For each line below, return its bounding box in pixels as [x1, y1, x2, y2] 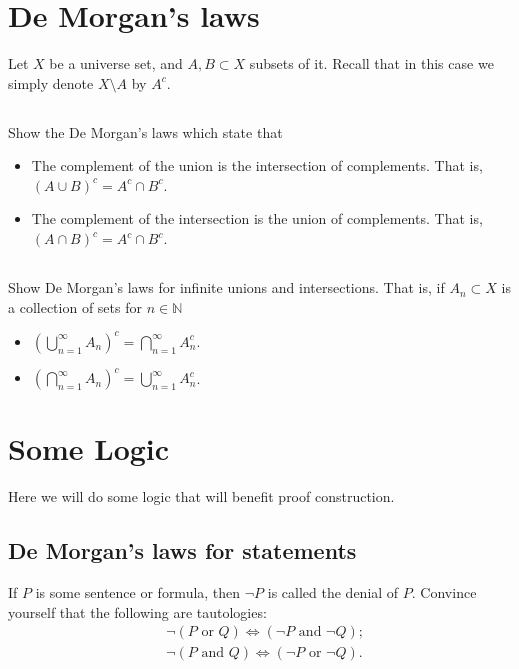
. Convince [411, 582, 477, 603]
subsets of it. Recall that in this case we [249, 53, 494, 74]
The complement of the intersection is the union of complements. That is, [31, 208, 483, 229]
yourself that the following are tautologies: [8, 601, 267, 622]
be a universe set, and [49, 53, 183, 74]
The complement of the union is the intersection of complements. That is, [31, 155, 483, 176]
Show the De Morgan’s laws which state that [8, 121, 283, 142]
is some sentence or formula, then [35, 582, 241, 603]
